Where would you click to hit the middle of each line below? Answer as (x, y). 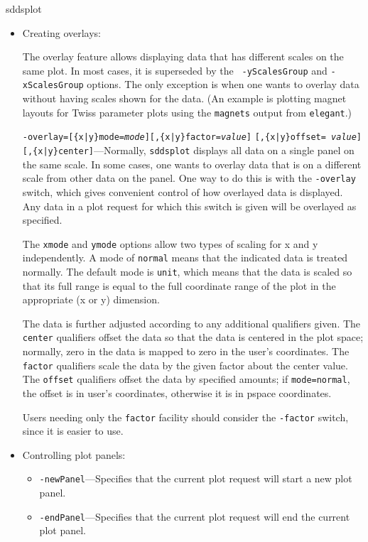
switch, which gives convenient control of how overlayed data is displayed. (183, 191)
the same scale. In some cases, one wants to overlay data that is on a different (192, 164)
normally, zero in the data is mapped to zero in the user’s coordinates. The (186, 351)
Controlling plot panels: (74, 454)
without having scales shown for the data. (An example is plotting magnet (184, 98)
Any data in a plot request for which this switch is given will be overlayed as (189, 206)
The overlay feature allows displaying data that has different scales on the (183, 56)
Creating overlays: (62, 32)
